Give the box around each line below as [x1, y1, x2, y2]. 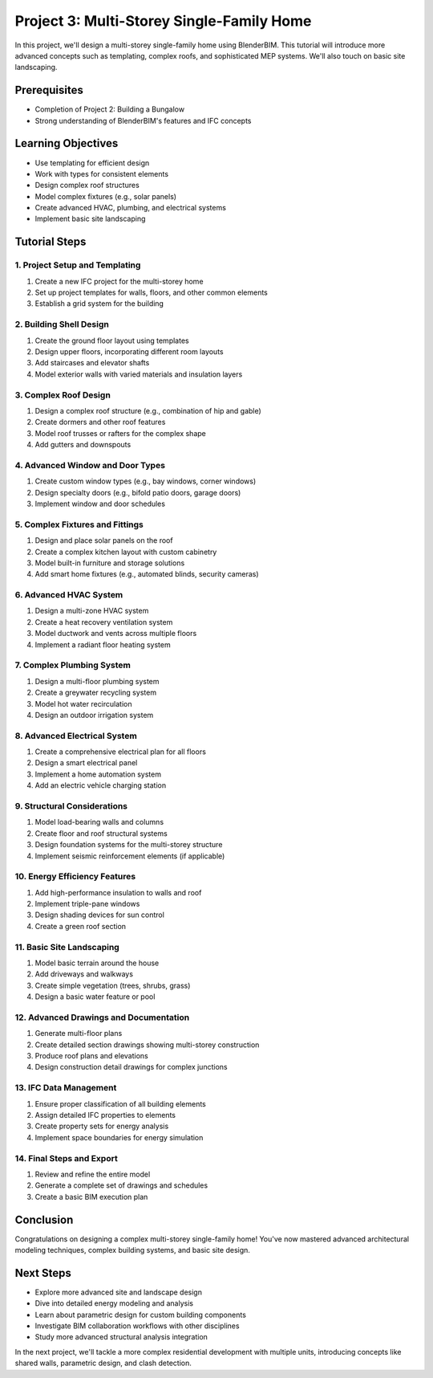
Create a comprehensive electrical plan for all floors [34, 747, 206, 756]
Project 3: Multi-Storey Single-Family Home [14, 12, 312, 30]
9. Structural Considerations [14, 800, 128, 811]
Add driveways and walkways [34, 969, 134, 979]
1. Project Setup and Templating [14, 259, 141, 271]
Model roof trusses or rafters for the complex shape [34, 428, 206, 438]
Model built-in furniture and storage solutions [34, 558, 185, 568]
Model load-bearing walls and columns [34, 817, 164, 827]
